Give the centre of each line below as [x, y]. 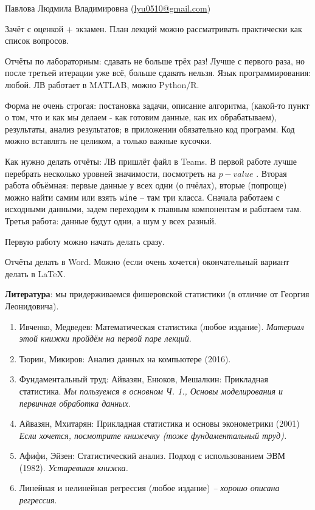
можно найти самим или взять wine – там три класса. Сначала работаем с [142, 197]
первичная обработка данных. [75, 403]
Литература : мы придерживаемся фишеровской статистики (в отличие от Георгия [157, 294]
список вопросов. [37, 40]
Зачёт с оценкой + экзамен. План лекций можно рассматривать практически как [154, 28]
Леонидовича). [32, 305]
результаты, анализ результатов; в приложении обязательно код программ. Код [150, 129]
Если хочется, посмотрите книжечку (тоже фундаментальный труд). [153, 435]
